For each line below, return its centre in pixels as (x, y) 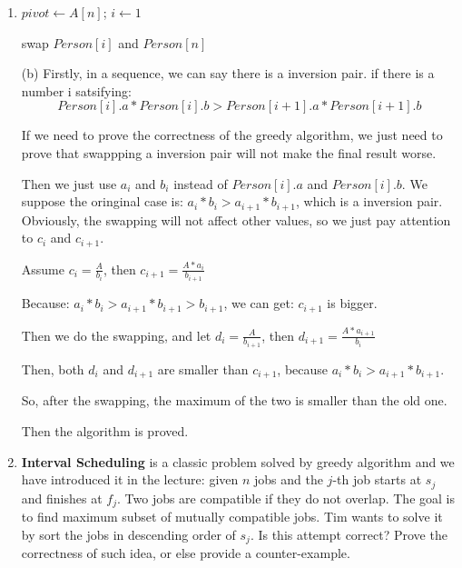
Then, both (53, 369)
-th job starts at (377, 479)
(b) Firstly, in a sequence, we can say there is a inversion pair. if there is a (228, 73)
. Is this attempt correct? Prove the (349, 534)
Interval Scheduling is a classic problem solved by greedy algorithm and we (238, 461)
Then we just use (69, 183)
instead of (201, 183)
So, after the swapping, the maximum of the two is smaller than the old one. (234, 400)
